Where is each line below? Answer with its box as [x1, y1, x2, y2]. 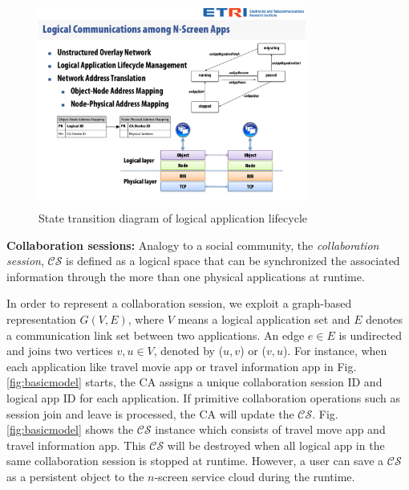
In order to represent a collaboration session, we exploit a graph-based [6, 295, 352, 312]
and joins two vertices [6, 342, 113, 359]
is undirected [338, 326, 403, 343]
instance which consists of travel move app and [155, 421, 386, 438]
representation [6, 311, 76, 327]
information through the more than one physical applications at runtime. [6, 267, 365, 284]
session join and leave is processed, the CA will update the [6, 405, 294, 422]
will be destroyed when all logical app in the [167, 436, 385, 453]
